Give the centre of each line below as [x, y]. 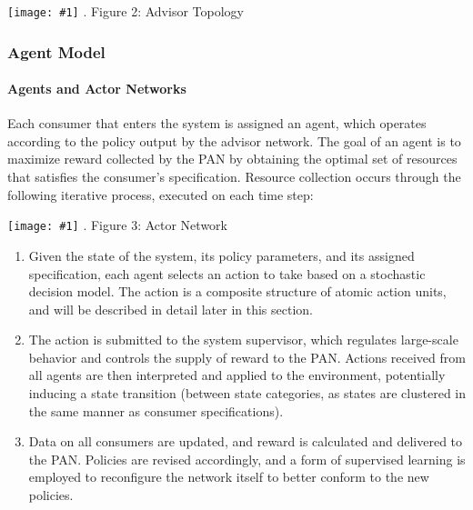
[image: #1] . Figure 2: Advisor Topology [126, 11]
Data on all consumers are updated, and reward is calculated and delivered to [246, 441]
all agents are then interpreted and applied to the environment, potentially [237, 375]
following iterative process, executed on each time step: [161, 194]
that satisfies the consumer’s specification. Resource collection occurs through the [234, 177]
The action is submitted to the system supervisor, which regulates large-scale [243, 340]
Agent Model [56, 51]
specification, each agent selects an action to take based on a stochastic [227, 273]
